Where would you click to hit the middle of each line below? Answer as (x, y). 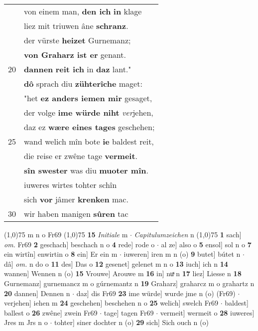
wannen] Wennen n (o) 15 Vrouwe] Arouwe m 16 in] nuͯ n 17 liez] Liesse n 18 (123, 273)
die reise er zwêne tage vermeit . (81, 156)
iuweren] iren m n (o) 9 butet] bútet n (182, 254)
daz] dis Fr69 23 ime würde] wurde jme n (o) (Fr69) (156, 293)
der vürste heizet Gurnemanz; (77, 40)
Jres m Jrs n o (26, 322)
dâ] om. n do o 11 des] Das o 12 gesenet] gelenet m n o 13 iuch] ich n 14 (116, 263)
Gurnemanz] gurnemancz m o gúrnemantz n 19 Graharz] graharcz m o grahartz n (129, 283)
